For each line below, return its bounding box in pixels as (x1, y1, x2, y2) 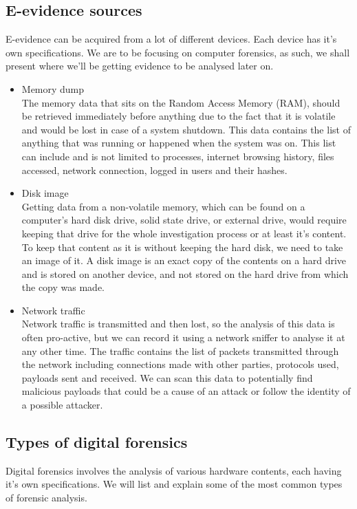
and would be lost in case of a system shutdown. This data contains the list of (21, 122, 351, 136)
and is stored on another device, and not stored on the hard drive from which (21, 266, 349, 281)
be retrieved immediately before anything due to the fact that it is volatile (21, 109, 336, 123)
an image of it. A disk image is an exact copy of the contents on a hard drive (21, 253, 347, 268)
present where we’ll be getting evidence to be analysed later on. (6, 58, 274, 73)
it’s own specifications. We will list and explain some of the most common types (6, 477, 343, 491)
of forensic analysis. (6, 490, 87, 505)
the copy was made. (21, 280, 105, 294)
